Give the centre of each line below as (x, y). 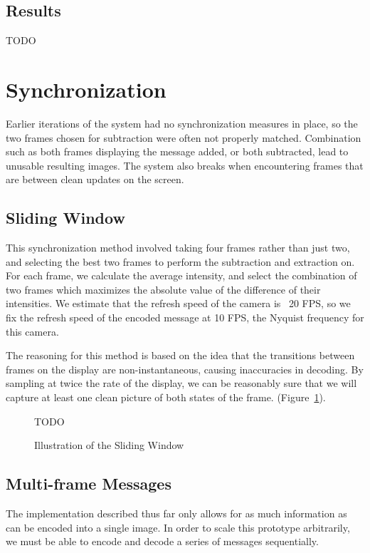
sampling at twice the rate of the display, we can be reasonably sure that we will (181, 383)
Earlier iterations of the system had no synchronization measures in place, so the (182, 123)
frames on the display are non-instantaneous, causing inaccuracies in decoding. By (185, 369)
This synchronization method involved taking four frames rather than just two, (178, 248)
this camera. (32, 331)
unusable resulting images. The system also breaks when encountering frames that (185, 165)
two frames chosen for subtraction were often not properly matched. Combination (184, 137)
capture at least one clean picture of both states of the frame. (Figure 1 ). (166, 397)
